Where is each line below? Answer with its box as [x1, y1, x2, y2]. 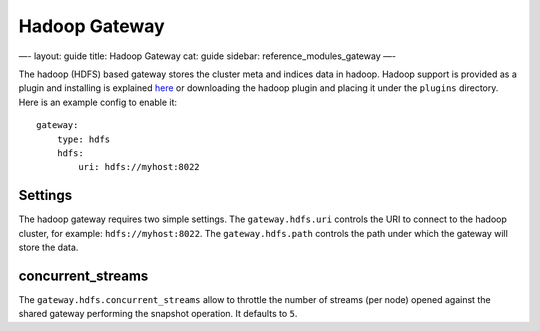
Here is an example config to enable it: [18, 96, 178, 108]
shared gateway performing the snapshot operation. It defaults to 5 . [18, 308, 298, 320]
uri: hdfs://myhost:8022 [78, 161, 200, 173]
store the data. [18, 241, 79, 253]
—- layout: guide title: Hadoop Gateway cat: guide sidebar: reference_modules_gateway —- [18, 50, 397, 62]
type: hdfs [56, 133, 111, 145]
